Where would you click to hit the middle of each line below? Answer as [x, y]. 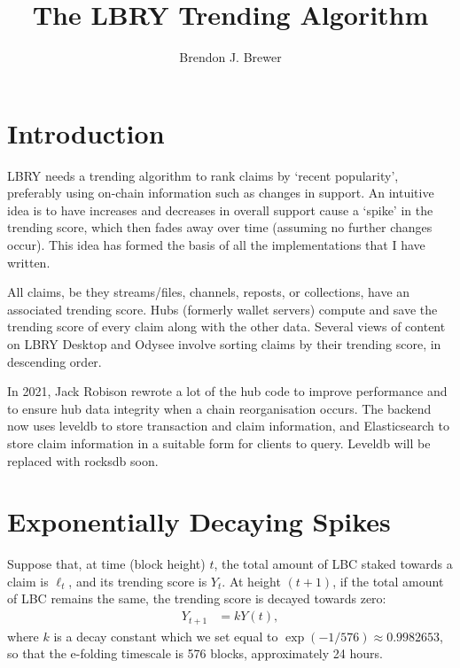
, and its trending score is [138, 581]
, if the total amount [388, 581]
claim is [28, 581]
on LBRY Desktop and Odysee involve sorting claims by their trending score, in [224, 344]
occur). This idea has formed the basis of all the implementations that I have [216, 245]
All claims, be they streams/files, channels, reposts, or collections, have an [209, 292]
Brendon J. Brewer [230, 57]
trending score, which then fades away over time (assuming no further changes [220, 227]
